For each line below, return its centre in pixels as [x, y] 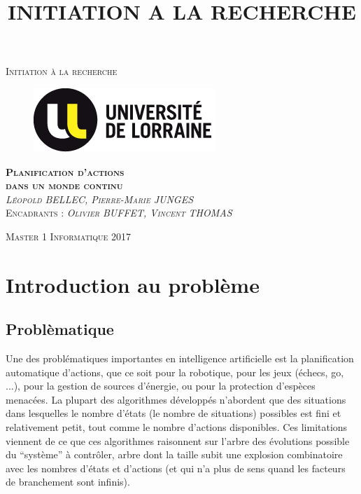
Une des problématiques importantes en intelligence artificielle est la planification [180, 358]
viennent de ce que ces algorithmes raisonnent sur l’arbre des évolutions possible [178, 440]
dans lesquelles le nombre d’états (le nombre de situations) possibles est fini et [174, 413]
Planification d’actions [65, 171]
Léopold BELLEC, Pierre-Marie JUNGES [100, 199]
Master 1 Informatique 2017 [68, 236]
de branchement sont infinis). [68, 482]
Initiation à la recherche [62, 71]
